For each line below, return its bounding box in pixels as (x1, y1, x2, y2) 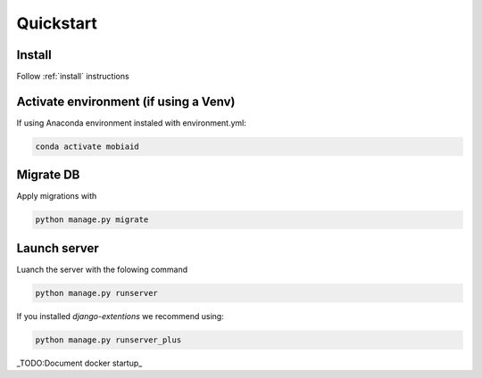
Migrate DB (16, 168, 80, 183)
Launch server (16, 241, 100, 256)
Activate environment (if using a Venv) (16, 94, 236, 109)
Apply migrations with (16, 191, 97, 201)
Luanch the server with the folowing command (16, 264, 188, 275)
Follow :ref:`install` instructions (16, 71, 129, 82)
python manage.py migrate (35, 215, 149, 225)
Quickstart (16, 13, 98, 33)
